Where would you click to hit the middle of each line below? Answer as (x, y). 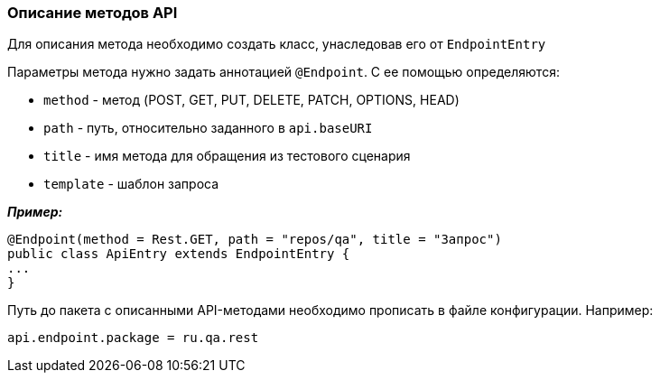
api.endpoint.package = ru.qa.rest (133, 338)
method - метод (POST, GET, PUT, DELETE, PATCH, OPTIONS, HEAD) (251, 100)
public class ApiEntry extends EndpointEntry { (179, 254)
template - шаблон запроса (131, 184)
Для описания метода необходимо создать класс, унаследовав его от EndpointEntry (277, 44)
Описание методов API (93, 13)
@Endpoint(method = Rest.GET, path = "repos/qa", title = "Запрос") (255, 240)
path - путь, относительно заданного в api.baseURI (208, 128)
